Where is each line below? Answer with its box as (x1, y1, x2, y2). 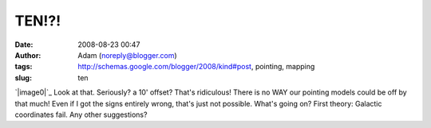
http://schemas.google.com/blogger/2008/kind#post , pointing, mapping (77, 62, 315, 72)
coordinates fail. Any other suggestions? (14, 110, 148, 119)
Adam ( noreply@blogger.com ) (77, 50, 177, 60)
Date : (14, 40, 34, 49)
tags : (14, 62, 33, 72)
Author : (14, 50, 42, 60)
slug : (14, 72, 32, 83)
